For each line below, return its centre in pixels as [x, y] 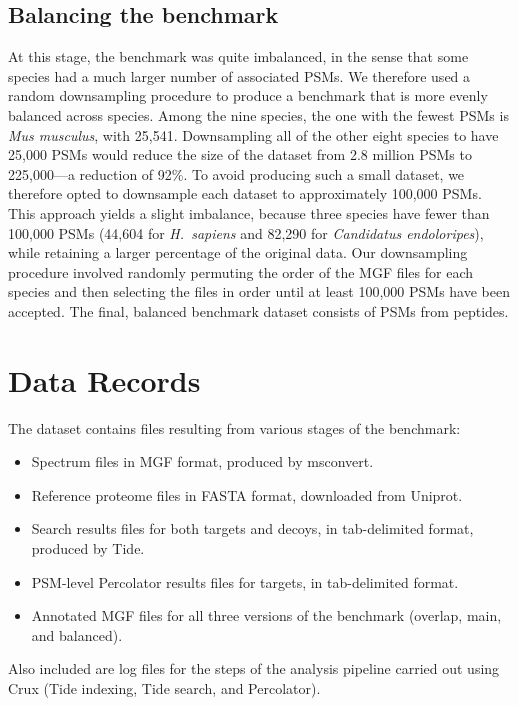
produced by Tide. [88, 548]
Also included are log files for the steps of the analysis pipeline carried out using [254, 668]
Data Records [104, 379]
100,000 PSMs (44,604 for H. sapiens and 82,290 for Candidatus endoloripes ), [246, 232]
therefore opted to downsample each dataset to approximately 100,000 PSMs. [245, 193]
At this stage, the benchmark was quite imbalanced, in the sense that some [238, 56]
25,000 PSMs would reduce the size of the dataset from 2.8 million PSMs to [240, 154]
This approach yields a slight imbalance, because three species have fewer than [249, 212]
